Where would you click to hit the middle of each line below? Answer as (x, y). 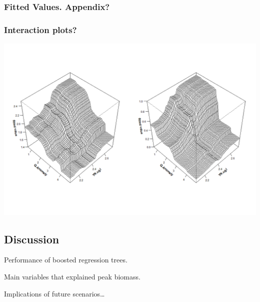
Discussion (32, 239)
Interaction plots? (40, 29)
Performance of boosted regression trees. (66, 260)
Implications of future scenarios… (54, 293)
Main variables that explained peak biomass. (72, 277)
